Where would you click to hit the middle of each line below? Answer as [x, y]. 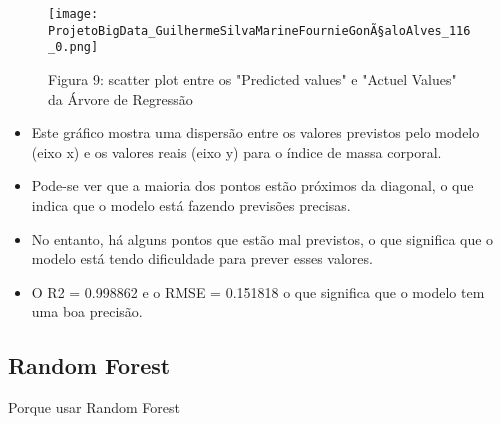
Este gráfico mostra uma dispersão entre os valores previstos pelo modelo [255, 132]
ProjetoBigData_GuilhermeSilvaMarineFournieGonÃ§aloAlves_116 [259, 30]
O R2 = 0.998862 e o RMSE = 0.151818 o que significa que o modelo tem [258, 291]
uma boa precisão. [87, 311]
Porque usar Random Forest [94, 407]
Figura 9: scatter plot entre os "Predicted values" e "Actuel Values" [252, 78]
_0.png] [73, 47]
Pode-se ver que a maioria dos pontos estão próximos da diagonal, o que [252, 185]
